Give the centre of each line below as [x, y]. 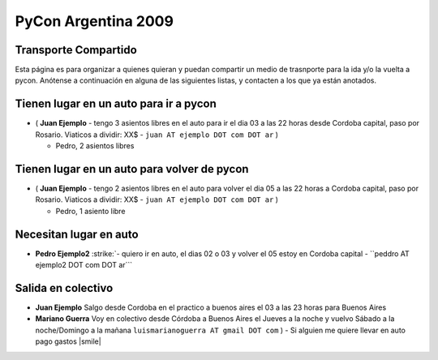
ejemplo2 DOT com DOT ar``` [84, 265]
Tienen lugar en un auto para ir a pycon [116, 104]
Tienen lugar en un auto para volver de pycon [132, 169]
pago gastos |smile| [68, 341]
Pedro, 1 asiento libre [90, 211]
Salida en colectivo [64, 288]
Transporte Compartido [76, 50]
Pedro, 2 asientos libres [95, 146]
